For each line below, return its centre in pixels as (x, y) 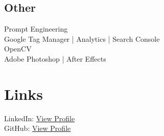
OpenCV (18, 49)
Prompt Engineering (36, 29)
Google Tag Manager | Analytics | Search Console (82, 38)
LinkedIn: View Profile (40, 118)
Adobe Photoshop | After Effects (55, 58)
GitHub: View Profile (38, 128)
